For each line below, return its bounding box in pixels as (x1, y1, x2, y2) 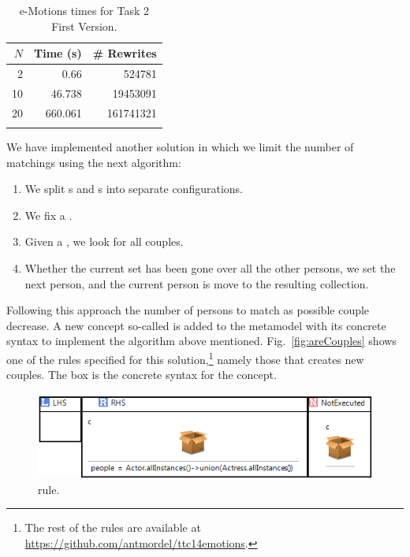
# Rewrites (92, 45, 157, 61)
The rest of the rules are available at (24, 519, 201, 536)
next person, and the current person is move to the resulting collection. (24, 275, 369, 291)
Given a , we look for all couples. (24, 233, 184, 250)
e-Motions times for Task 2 (19, 2, 150, 18)
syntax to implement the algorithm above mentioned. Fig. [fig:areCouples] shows (6, 332, 397, 349)
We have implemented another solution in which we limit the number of (6, 139, 354, 155)
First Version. (51, 17, 117, 34)
